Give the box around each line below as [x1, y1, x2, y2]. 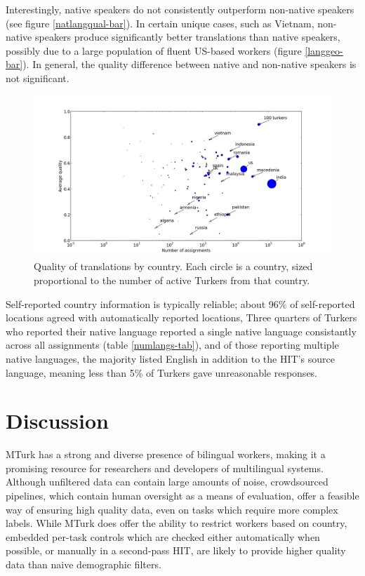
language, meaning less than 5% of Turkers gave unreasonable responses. [6, 365, 318, 380]
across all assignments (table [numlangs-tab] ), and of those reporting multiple [6, 337, 339, 352]
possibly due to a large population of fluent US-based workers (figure [6, 43, 302, 58]
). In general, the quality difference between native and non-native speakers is [22, 57, 357, 72]
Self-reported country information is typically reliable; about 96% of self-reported [6, 296, 355, 311]
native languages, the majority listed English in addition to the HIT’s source [6, 351, 335, 366]
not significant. [6, 70, 69, 85]
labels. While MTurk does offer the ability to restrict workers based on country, [6, 516, 347, 530]
